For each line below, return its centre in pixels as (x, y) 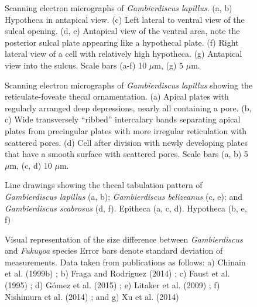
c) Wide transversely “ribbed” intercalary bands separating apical (123, 119)
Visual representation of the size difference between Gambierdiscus (124, 239)
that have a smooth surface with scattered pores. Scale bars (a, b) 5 (126, 154)
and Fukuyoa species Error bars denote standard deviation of (114, 250)
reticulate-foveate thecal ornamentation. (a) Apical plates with (117, 96)
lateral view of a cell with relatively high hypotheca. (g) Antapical (124, 54)
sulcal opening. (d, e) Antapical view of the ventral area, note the (122, 31)
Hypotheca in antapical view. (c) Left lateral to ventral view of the (125, 19)
